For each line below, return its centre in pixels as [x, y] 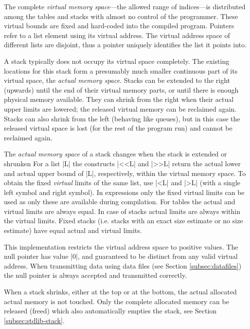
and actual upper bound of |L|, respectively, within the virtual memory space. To [125, 173]
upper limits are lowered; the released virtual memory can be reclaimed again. [120, 108]
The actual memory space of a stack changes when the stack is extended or [116, 154]
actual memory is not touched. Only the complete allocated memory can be [116, 301]
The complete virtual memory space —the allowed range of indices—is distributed [125, 6]
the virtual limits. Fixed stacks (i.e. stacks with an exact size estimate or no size [124, 221]
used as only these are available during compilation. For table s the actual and [120, 202]
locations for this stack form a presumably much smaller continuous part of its [121, 70]
